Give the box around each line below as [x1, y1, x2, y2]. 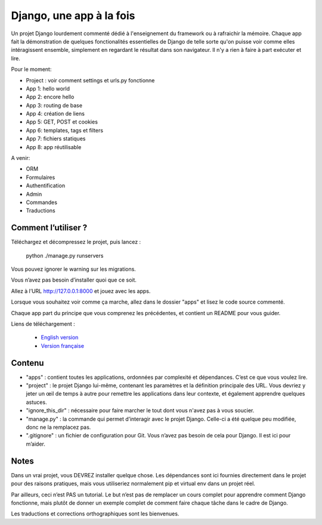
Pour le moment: [11, 66, 52, 73]
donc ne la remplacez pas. [26, 424, 91, 431]
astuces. [26, 399, 47, 406]
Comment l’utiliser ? [11, 223, 88, 233]
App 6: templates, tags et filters [26, 126, 104, 134]
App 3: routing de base [26, 101, 83, 109]
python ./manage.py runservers [26, 252, 104, 259]
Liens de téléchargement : [11, 320, 76, 328]
